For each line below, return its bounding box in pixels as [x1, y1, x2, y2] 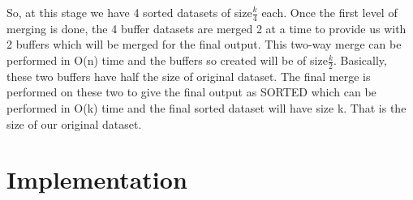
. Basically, [333, 52, 387, 69]
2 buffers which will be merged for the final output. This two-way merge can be [6, 36, 402, 53]
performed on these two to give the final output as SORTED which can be [6, 83, 376, 100]
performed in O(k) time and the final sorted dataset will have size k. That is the [6, 100, 407, 117]
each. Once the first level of [261, 4, 398, 20]
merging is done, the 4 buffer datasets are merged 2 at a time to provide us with [6, 19, 407, 36]
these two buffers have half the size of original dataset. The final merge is [6, 67, 371, 84]
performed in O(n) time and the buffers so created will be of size [6, 52, 328, 69]
